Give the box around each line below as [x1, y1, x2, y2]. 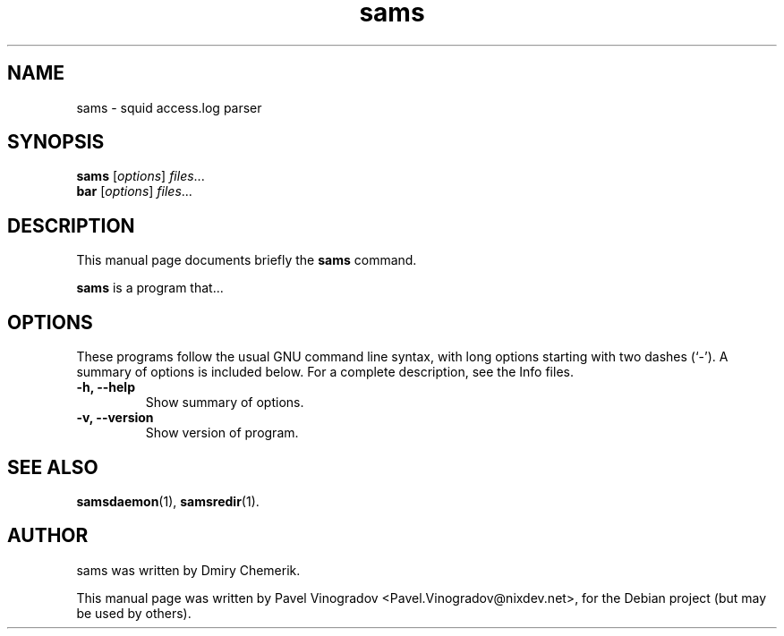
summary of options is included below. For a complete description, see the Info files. [76, 364, 574, 380]
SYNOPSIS [7, 131, 105, 154]
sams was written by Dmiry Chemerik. [76, 562, 301, 578]
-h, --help [76, 379, 135, 395]
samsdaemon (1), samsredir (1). [76, 493, 260, 509]
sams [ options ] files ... [76, 168, 205, 184]
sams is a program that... [76, 280, 224, 296]
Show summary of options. [145, 394, 304, 411]
